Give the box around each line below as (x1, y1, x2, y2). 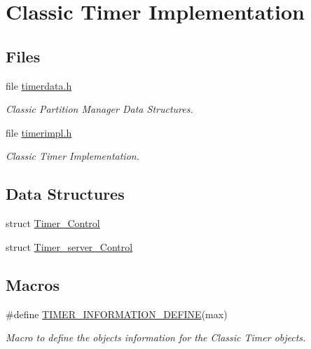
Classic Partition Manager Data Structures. (6, 102, 193, 116)
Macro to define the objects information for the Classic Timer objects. (6, 330, 306, 345)
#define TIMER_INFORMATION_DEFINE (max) (6, 306, 228, 321)
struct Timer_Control (6, 216, 100, 231)
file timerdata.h (6, 78, 72, 93)
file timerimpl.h (6, 125, 72, 139)
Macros (6, 273, 60, 295)
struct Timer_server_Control (6, 239, 133, 254)
